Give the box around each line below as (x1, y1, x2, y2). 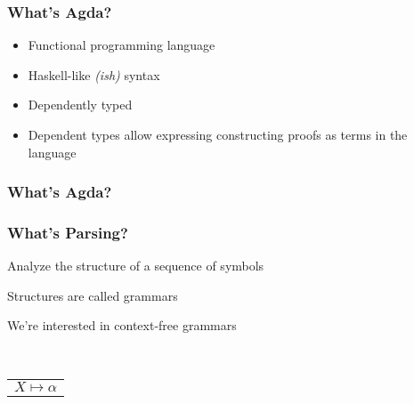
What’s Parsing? (7, 221, 128, 243)
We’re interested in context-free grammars (7, 316, 237, 335)
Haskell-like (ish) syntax (28, 65, 160, 84)
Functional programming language (28, 36, 215, 54)
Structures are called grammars (7, 286, 178, 304)
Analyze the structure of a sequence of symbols (7, 256, 264, 275)
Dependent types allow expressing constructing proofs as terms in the (28, 125, 408, 143)
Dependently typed (28, 95, 133, 114)
